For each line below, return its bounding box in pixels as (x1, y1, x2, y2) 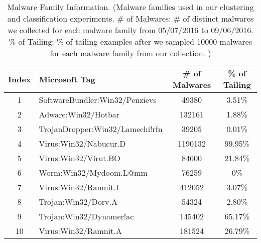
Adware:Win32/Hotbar (39, 108, 120, 120)
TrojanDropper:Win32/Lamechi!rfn (39, 123, 163, 135)
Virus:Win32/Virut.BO (39, 152, 120, 164)
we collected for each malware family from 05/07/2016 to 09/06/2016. (8, 24, 253, 36)
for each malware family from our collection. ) (50, 47, 211, 59)
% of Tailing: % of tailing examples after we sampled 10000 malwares (9, 36, 252, 47)
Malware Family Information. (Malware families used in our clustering (7, 1, 254, 13)
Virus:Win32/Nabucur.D (39, 138, 126, 149)
